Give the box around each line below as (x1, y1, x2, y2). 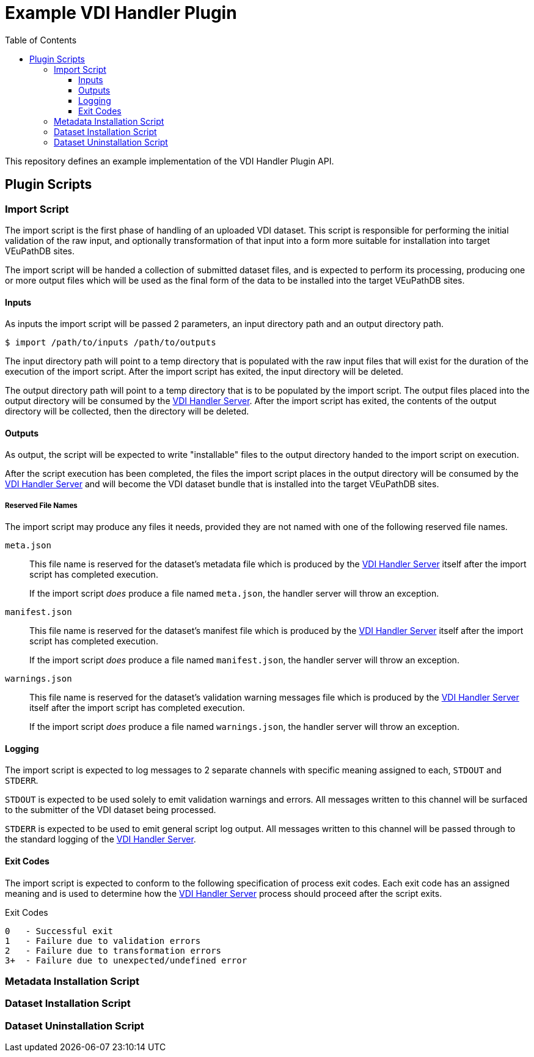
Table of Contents (5, 34, 77, 45)
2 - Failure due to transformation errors (5, 945, 222, 956)
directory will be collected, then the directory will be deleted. (5, 406, 249, 417)
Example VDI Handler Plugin (5, 2, 237, 23)
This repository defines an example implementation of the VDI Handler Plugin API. (5, 155, 334, 166)
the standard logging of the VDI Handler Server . (5, 834, 196, 845)
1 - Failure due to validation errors (5, 935, 201, 946)
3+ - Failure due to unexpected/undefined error (5, 955, 247, 965)
